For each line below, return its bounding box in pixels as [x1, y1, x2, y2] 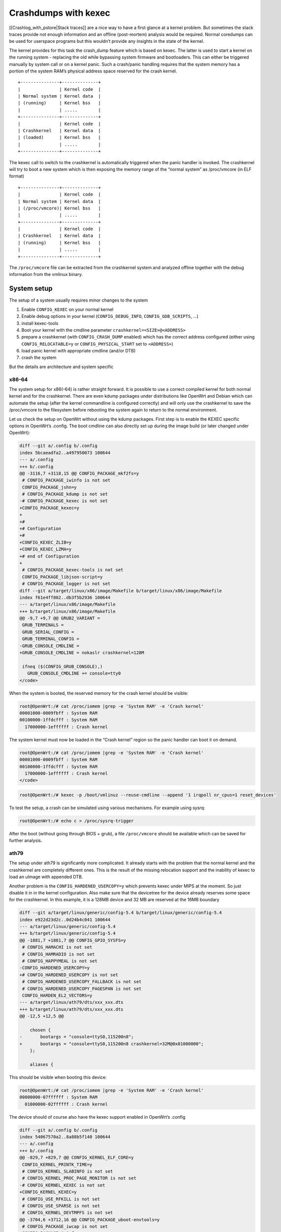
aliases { [30, 1061, 54, 1067]
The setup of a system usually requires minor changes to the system [9, 297, 148, 303]
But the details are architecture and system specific [9, 364, 114, 370]
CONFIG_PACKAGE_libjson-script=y [22, 574, 103, 580]
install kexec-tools [21, 320, 59, 326]
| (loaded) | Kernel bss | [18, 135, 101, 140]
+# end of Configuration [19, 553, 80, 559]
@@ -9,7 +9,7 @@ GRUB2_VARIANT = [19, 616, 100, 621]
